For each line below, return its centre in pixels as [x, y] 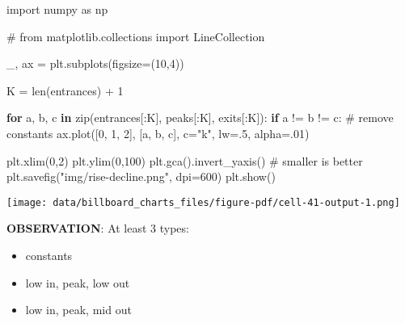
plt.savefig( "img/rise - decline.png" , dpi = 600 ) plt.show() [141, 176]
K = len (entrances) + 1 [65, 90]
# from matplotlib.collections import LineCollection [136, 36]
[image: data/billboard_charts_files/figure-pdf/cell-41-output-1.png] [203, 202]
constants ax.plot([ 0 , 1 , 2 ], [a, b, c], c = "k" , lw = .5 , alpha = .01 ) [158, 133]
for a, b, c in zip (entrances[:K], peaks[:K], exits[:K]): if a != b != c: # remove [200, 117]
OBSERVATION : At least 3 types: [98, 228]
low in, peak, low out [78, 282]
